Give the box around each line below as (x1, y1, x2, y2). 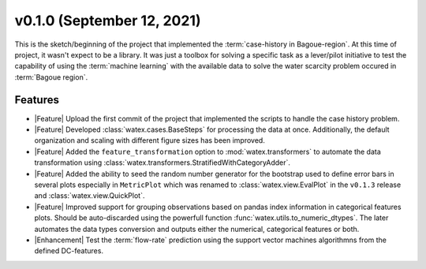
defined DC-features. (34, 246, 104, 256)
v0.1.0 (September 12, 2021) (14, 12, 201, 29)
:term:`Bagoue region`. (14, 72, 88, 82)
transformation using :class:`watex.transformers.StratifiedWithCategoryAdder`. (34, 158, 291, 167)
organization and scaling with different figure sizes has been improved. (34, 136, 266, 145)
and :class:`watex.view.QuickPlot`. (34, 191, 145, 200)
